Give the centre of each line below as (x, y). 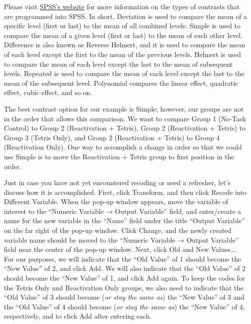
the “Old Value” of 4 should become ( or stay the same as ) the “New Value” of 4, (125, 306)
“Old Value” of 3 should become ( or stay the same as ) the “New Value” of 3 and (124, 297)
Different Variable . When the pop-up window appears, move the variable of (116, 201)
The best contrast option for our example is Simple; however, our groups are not (124, 108)
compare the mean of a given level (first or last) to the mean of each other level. (123, 35)
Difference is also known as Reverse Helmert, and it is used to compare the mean (125, 45)
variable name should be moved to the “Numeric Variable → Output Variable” (121, 239)
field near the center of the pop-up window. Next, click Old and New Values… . (120, 249)
